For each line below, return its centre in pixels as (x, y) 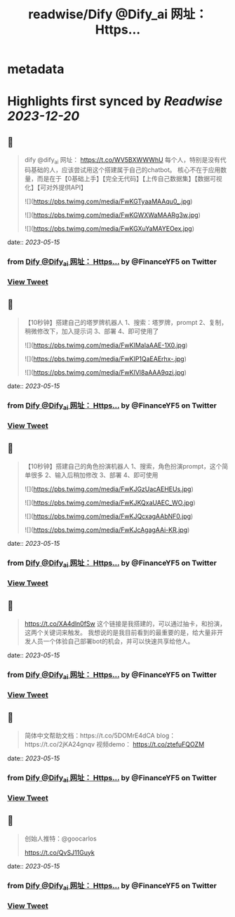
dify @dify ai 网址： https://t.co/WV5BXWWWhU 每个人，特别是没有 (122, 161)
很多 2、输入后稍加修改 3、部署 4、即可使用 (94, 475)
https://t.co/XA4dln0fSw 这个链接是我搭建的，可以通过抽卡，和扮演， (125, 623)
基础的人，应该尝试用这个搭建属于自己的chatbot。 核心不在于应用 (126, 170)
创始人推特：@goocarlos (60, 838)
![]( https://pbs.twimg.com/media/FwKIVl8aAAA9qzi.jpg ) (106, 372)
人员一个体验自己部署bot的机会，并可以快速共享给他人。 (112, 641)
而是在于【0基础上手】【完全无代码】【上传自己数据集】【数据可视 (129, 178)
